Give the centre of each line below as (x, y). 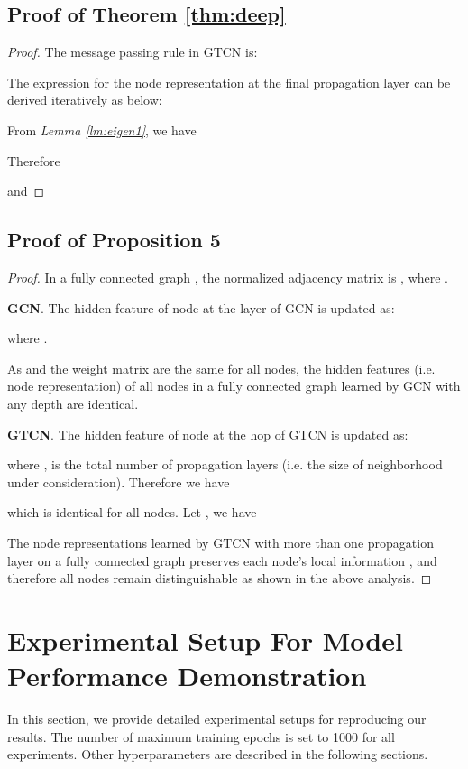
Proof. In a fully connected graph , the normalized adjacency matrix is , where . (228, 277)
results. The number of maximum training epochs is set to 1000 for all (201, 736)
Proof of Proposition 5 (114, 240)
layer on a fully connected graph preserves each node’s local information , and (222, 560)
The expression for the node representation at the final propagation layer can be (229, 82)
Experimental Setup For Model (205, 639)
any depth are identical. (73, 403)
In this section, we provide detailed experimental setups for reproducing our (217, 718)
